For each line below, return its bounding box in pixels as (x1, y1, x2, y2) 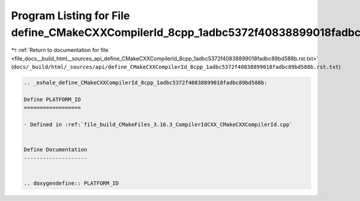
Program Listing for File (11, 9, 130, 22)
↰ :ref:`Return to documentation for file (11, 47, 109, 54)
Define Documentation (23, 147, 88, 153)
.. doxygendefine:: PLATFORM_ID (23, 179, 119, 187)
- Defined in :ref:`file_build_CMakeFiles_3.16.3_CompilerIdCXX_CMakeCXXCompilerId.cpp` (23, 121, 293, 128)
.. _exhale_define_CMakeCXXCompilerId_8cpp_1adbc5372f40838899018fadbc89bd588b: (23, 80, 268, 86)
